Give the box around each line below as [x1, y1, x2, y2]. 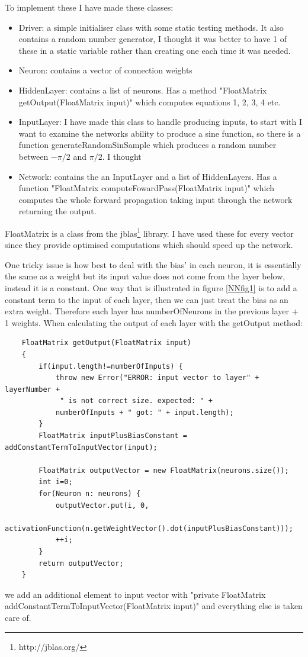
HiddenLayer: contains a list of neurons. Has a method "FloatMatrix [18, 83, 267, 96]
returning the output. [18, 205, 97, 217]
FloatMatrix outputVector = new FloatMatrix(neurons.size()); [38, 466, 289, 475]
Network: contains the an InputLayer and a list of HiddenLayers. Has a [18, 170, 277, 182]
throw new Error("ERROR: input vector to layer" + [55, 373, 259, 382]
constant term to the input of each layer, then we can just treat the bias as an [5, 293, 288, 305]
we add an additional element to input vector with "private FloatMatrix [5, 588, 266, 600]
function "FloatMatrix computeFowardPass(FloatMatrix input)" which [18, 182, 275, 194]
